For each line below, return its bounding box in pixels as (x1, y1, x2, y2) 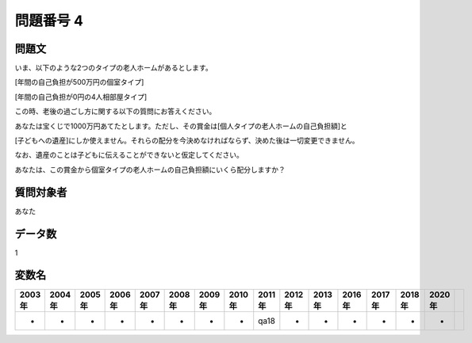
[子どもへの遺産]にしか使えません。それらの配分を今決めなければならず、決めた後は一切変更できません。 (14, 135, 360, 146)
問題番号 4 (14, 12, 83, 29)
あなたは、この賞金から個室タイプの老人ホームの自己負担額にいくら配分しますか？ (14, 165, 286, 174)
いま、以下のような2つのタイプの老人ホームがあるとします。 (14, 63, 213, 73)
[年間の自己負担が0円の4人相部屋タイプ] (14, 92, 148, 101)
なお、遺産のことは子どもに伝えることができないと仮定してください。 (14, 151, 244, 160)
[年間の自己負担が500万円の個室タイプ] (14, 78, 144, 87)
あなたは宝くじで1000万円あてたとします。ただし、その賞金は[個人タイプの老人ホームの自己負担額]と (14, 121, 348, 131)
